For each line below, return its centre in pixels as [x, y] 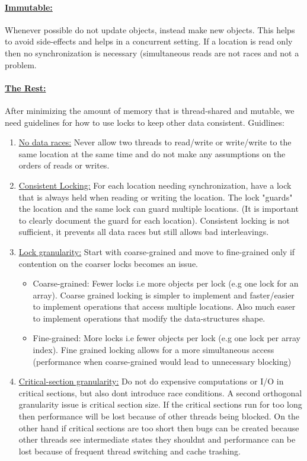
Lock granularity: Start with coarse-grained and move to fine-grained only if [157, 251]
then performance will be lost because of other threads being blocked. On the [159, 416]
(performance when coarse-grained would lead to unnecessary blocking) [162, 361]
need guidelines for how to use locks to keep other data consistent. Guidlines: [145, 122]
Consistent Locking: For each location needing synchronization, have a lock [155, 185]
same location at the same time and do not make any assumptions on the [152, 153]
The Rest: [25, 88]
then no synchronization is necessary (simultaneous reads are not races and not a [152, 53]
